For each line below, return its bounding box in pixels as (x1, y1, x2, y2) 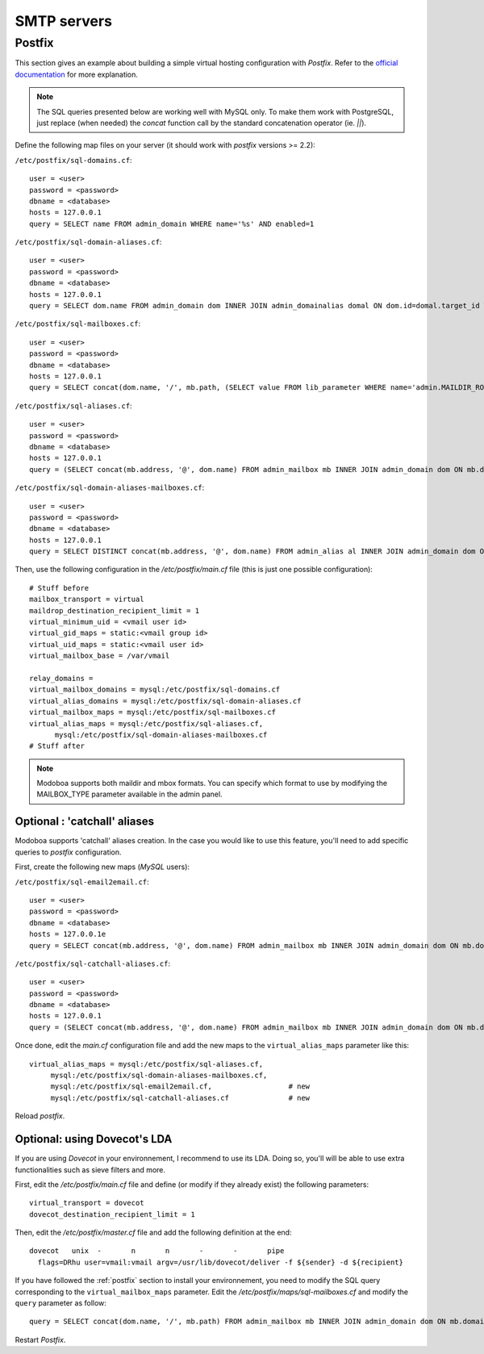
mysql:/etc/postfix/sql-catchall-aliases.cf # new (50, 1093, 311, 1102)
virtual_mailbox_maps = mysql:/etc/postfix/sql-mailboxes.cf (29, 708, 276, 717)
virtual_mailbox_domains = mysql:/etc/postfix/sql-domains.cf (29, 685, 281, 694)
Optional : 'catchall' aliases (15, 815, 155, 829)
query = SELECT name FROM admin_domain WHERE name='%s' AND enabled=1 (29, 219, 315, 228)
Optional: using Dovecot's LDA (15, 1132, 173, 1146)
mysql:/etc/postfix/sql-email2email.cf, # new (50, 1082, 311, 1091)
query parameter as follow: (15, 1298, 106, 1308)
